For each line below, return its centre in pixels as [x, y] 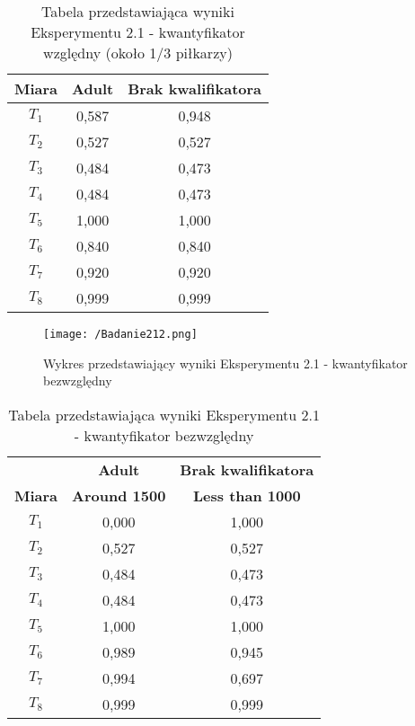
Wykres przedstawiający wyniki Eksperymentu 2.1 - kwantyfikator [225, 363]
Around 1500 [119, 495]
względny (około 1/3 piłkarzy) [138, 53]
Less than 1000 [247, 495]
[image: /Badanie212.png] [120, 334]
